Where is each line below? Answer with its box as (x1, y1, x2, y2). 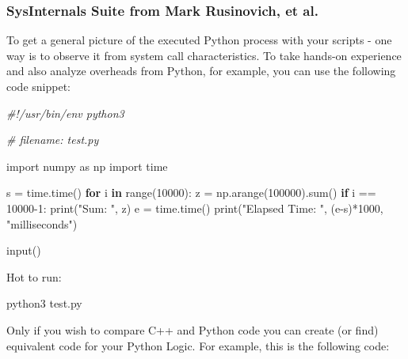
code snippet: (6, 78, 71, 94)
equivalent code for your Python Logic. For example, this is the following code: (6, 337, 390, 353)
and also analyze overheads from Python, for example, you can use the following (6, 62, 396, 79)
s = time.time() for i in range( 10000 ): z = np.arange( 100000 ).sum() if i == (6, 184, 376, 201)
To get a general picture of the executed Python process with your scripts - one (6, 32, 392, 48)
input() (6, 242, 41, 259)
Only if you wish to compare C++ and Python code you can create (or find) (6, 321, 379, 338)
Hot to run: (6, 268, 62, 285)
